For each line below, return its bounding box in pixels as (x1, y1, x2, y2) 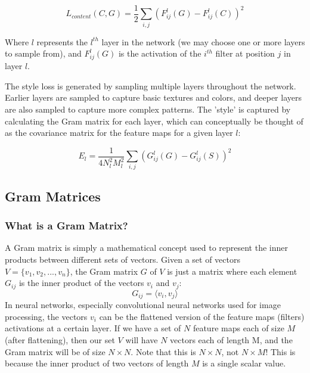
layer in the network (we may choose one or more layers (101, 35, 305, 48)
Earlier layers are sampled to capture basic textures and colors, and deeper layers (5, 91, 302, 104)
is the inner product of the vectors (18, 276, 144, 289)
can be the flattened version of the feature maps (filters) (99, 310, 305, 322)
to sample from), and (5, 47, 82, 60)
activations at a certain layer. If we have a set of (5, 322, 181, 334)
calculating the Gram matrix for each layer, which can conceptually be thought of (5, 114, 303, 127)
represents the (36, 35, 88, 48)
